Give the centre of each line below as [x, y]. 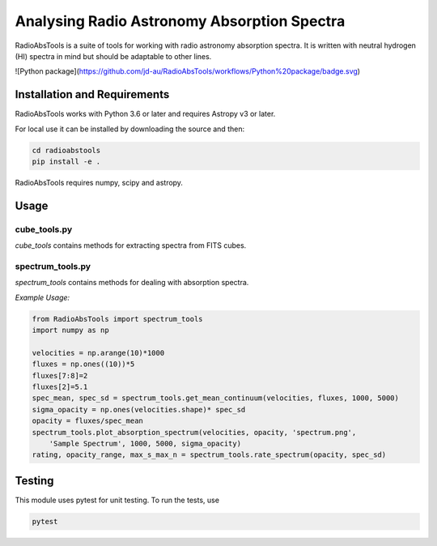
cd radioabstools [66, 150]
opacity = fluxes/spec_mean [87, 421]
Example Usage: [42, 297]
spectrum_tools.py [53, 266]
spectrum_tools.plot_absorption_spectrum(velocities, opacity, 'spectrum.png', [194, 432]
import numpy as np [70, 331]
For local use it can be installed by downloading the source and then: [130, 129]
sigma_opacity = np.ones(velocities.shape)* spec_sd [139, 409]
